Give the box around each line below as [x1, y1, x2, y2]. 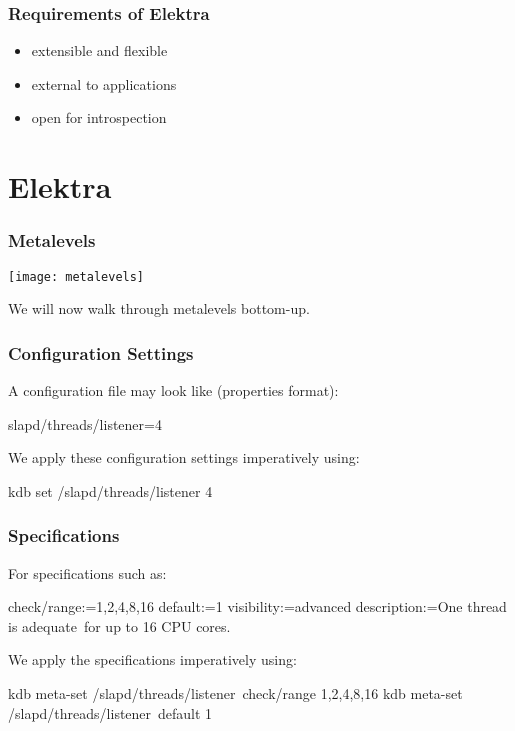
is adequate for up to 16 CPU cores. [8, 615, 231, 636]
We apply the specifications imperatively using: [8, 649, 297, 670]
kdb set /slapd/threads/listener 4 [8, 480, 213, 501]
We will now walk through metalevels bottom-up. [8, 298, 310, 319]
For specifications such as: [8, 562, 167, 583]
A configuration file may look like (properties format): [8, 380, 339, 401]
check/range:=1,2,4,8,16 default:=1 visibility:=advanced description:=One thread [8, 596, 507, 617]
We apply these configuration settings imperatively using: [8, 447, 360, 468]
